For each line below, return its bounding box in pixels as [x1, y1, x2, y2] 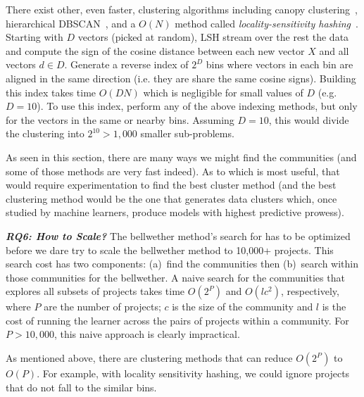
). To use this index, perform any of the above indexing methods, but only [37, 99, 358, 113]
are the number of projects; [44, 299, 161, 314]
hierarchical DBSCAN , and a [6, 15, 136, 30]
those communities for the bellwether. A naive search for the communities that [6, 270, 345, 284]
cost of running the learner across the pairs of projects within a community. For [6, 313, 349, 327]
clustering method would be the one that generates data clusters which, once [6, 191, 337, 206]
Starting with [6, 30, 63, 44]
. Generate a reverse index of [64, 57, 189, 72]
